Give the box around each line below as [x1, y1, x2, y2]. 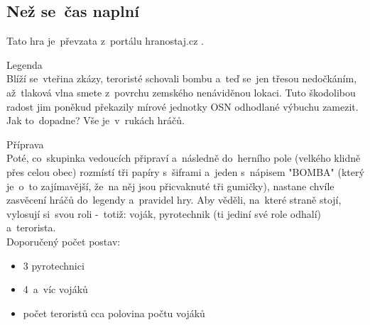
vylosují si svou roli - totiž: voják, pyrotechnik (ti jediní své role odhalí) [6, 206, 322, 221]
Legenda [6, 57, 43, 72]
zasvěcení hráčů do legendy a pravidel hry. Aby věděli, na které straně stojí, [6, 192, 342, 207]
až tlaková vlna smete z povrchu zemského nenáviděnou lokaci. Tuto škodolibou [6, 84, 356, 99]
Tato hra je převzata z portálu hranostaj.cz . [6, 33, 204, 48]
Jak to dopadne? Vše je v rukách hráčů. [6, 113, 185, 128]
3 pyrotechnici [23, 258, 85, 272]
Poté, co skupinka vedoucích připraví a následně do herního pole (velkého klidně [6, 150, 361, 165]
